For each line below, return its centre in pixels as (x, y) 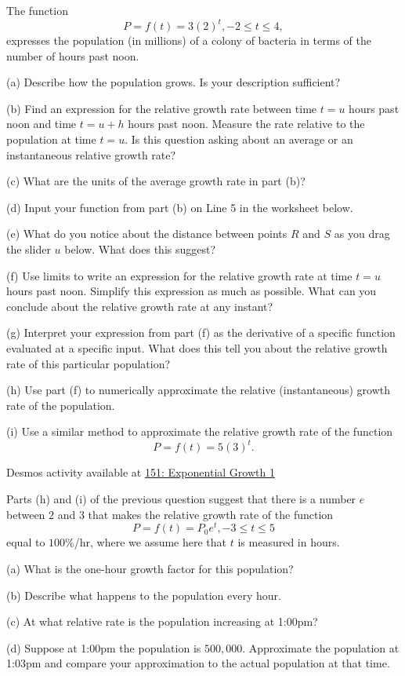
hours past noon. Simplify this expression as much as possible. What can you (192, 291)
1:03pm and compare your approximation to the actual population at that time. (198, 663)
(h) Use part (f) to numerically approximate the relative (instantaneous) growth (199, 390)
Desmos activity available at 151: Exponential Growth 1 (141, 472)
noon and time (42, 124)
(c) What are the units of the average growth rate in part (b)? (156, 181)
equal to (26, 542)
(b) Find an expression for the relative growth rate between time (162, 108)
